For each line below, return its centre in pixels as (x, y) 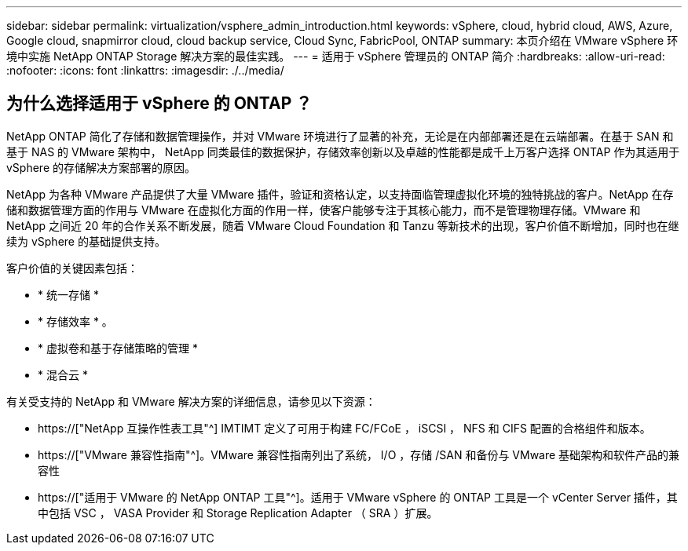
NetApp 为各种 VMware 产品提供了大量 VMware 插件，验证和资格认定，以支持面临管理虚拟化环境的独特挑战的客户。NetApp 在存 (340, 194)
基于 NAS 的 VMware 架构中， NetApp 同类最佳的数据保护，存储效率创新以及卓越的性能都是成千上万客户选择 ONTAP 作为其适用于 (343, 151)
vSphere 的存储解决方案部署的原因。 (101, 167)
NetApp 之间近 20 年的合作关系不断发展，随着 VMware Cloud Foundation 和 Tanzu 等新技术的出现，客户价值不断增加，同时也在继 (343, 225)
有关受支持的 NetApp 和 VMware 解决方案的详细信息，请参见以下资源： (191, 401)
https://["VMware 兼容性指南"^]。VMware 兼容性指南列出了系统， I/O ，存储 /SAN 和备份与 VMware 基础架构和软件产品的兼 (359, 454)
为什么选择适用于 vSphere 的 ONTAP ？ (159, 104)
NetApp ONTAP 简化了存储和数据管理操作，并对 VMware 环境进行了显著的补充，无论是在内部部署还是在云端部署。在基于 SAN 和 (340, 136)
